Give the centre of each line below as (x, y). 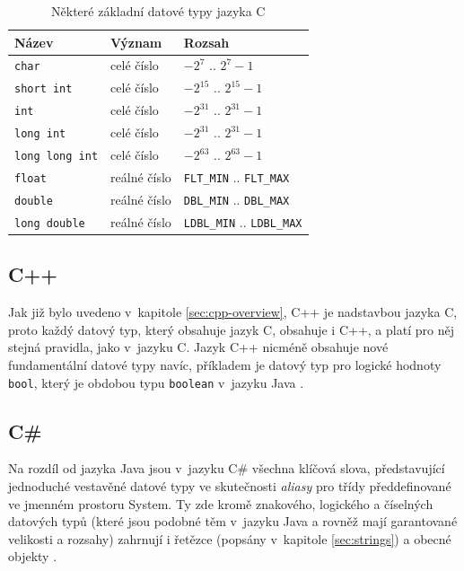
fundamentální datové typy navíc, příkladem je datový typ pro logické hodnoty (225, 364)
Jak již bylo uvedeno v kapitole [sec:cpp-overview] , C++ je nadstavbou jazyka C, (233, 312)
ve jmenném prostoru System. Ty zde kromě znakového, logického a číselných (221, 503)
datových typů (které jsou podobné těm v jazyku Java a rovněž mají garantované (233, 521)
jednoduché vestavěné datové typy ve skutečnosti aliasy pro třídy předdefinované (230, 485)
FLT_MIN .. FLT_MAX (236, 176)
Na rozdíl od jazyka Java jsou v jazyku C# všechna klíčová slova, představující (227, 468)
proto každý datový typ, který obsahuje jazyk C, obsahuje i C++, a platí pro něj (231, 329)
